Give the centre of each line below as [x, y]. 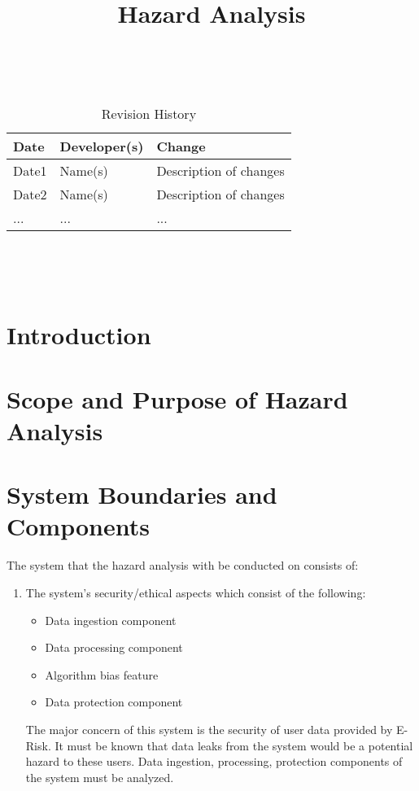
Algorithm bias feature [102, 674]
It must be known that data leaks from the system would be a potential [234, 745]
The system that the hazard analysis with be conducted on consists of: [183, 565]
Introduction [79, 335]
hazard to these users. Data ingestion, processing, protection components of [214, 761]
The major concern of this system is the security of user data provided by [209, 729]
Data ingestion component [111, 620]
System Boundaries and [142, 494]
